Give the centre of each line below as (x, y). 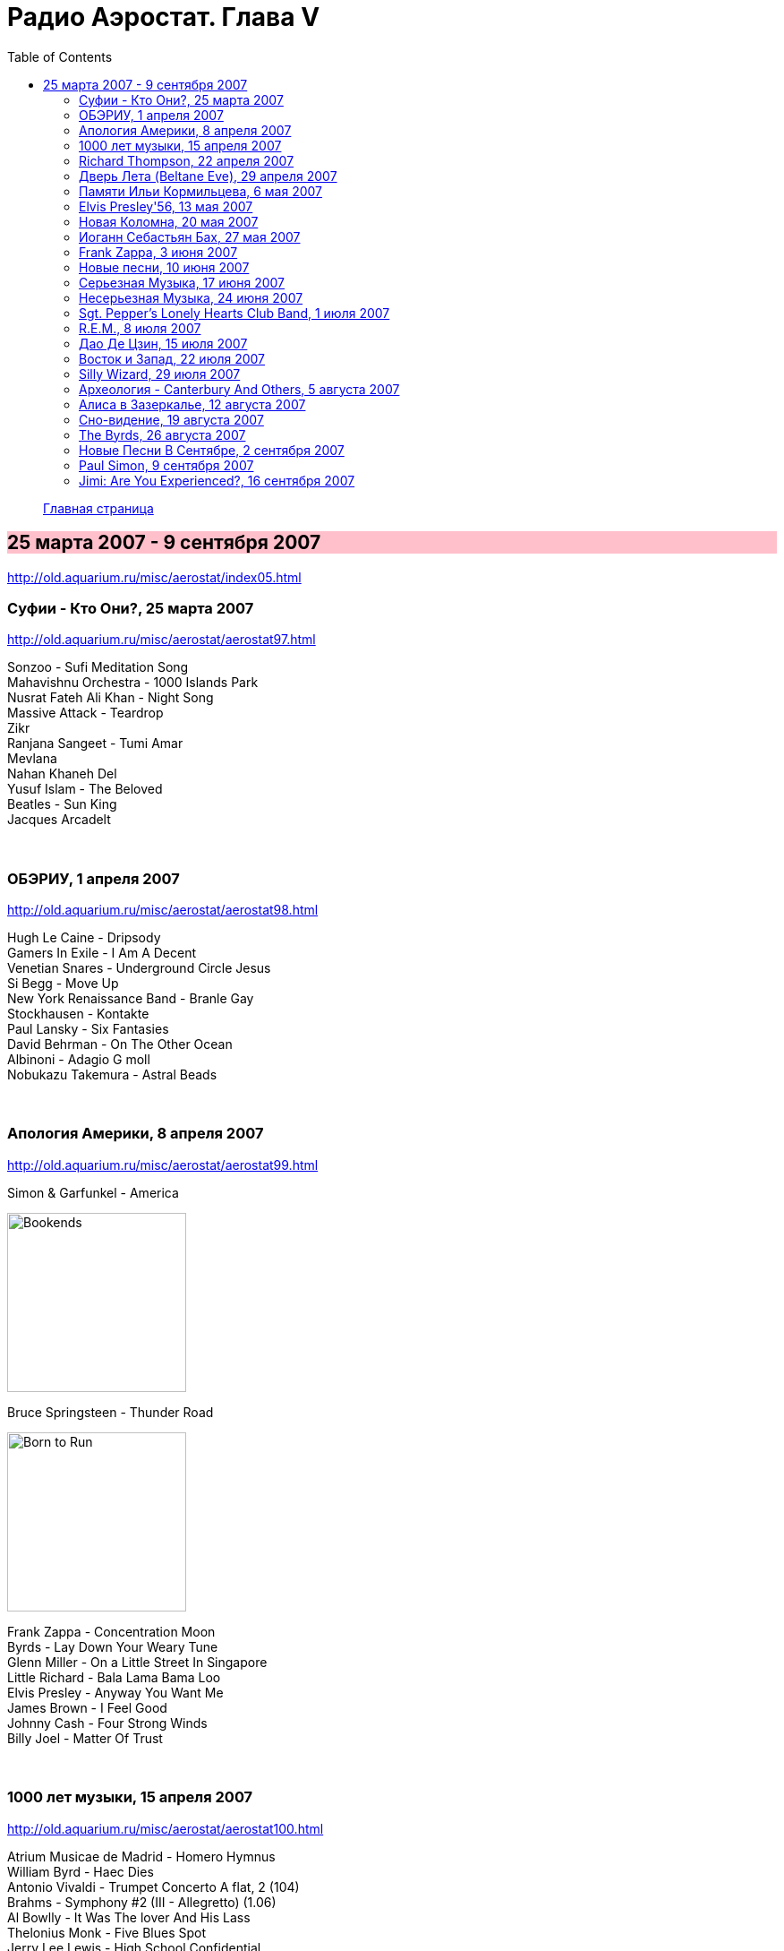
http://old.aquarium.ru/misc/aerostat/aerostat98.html (163, 910)
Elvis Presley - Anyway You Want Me (115, 1692)
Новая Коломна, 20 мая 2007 (169, 221)
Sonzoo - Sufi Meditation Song (98, 667)
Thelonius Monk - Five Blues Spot (107, 1932)
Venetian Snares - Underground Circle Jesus (139, 968)
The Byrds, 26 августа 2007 (162, 434)
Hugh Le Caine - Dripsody (84, 938)
